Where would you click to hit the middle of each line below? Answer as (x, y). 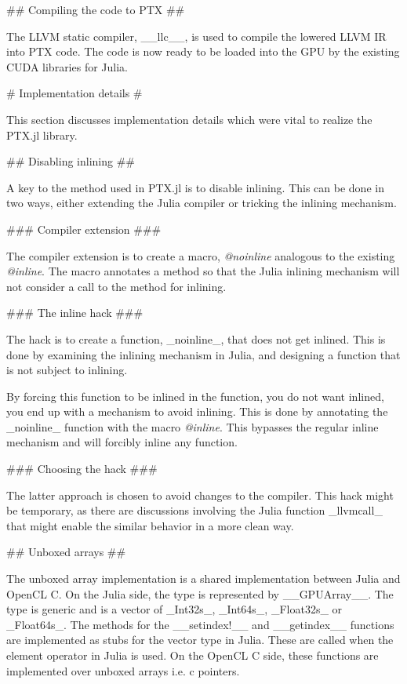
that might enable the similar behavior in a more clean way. (150, 525)
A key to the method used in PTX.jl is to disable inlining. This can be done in (195, 187)
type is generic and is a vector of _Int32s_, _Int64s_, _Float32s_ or (174, 609)
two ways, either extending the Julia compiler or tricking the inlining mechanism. (202, 203)
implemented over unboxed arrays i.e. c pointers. (123, 670)
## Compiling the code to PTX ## (96, 9)
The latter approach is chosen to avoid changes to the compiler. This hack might (200, 495)
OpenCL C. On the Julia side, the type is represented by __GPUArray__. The (200, 593)
